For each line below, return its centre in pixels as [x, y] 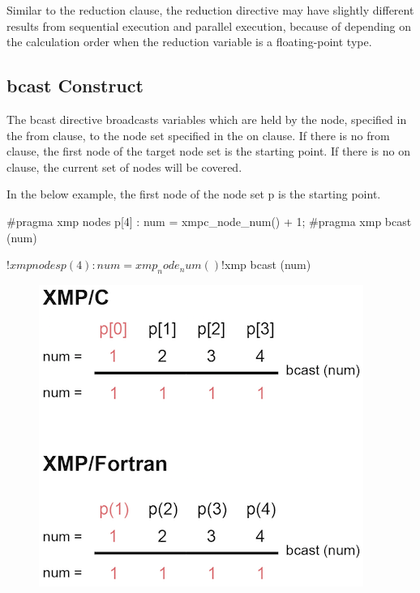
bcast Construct [75, 85]
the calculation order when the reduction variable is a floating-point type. [189, 42]
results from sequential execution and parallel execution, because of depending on [209, 26]
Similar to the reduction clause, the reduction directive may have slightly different [210, 10]
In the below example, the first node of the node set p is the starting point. [194, 194]
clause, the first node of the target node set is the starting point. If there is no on [208, 151]
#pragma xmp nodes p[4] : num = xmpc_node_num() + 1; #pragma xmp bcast [209, 221]
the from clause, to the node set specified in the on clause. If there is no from [198, 135]
